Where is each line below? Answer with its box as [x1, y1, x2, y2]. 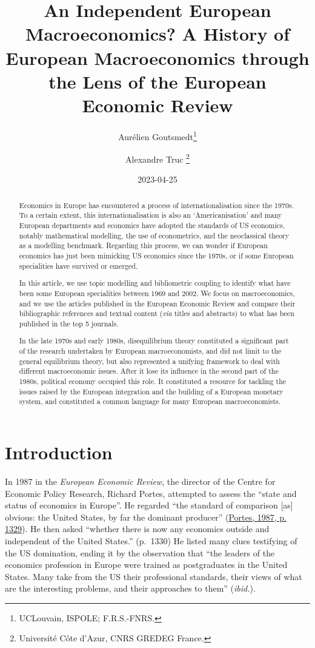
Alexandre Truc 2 [125, 151, 190, 165]
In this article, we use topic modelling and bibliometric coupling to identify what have [19, 278, 291, 288]
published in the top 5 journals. [19, 318, 119, 328]
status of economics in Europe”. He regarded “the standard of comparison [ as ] [5, 499, 293, 511]
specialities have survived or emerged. [19, 260, 138, 271]
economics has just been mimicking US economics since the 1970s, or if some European [19, 251, 294, 261]
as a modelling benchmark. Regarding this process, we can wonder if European [19, 240, 268, 251]
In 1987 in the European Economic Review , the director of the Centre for [5, 474, 276, 487]
